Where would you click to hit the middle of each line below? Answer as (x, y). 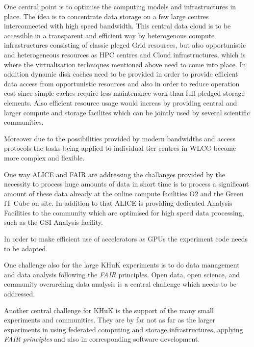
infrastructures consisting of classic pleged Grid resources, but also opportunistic (125, 45)
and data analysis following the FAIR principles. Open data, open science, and (122, 274)
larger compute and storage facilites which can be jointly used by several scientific (127, 112)
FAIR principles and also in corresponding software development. (102, 339)
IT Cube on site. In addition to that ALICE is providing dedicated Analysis (118, 203)
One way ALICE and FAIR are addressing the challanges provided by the (115, 174)
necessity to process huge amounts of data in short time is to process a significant (127, 184)
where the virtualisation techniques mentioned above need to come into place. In (125, 64)
